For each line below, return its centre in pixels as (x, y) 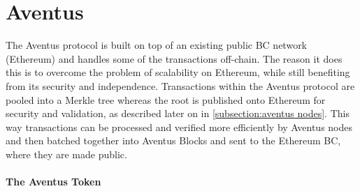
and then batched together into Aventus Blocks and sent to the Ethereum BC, (173, 140)
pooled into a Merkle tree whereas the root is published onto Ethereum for (166, 99)
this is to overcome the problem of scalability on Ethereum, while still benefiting (178, 72)
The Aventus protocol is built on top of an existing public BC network (157, 45)
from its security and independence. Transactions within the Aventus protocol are (180, 85)
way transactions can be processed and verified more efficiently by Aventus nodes (179, 127)
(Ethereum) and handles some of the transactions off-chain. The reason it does (174, 58)
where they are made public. (66, 154)
